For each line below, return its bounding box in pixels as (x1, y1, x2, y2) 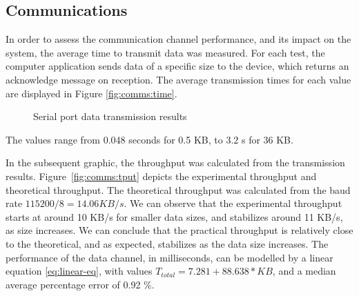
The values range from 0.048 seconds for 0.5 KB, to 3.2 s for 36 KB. (6, 132, 293, 146)
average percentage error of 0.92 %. (6, 277, 155, 291)
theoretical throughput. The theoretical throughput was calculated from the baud (6, 182, 351, 197)
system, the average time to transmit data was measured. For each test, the (6, 45, 325, 59)
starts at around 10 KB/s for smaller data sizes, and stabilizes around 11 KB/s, (6, 209, 343, 224)
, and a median (272, 264, 336, 278)
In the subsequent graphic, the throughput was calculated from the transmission (6, 155, 345, 170)
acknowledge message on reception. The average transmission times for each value (6, 72, 351, 86)
